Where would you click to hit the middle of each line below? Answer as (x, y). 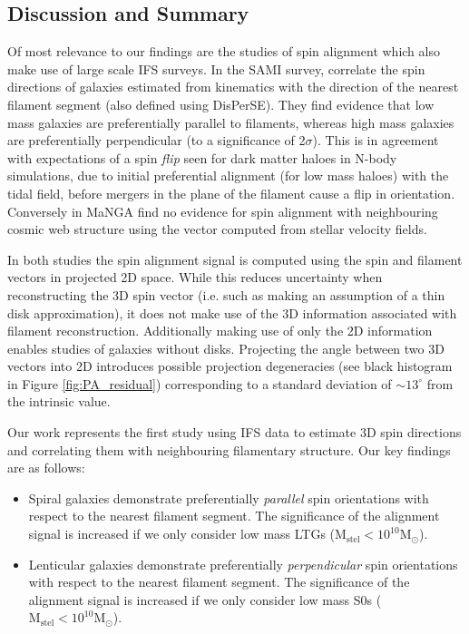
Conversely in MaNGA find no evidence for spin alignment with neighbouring (223, 211)
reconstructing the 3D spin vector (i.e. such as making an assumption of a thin (226, 294)
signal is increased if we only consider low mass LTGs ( (182, 534)
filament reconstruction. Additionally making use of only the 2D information (220, 331)
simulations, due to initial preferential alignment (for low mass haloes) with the (228, 176)
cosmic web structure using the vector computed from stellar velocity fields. (217, 229)
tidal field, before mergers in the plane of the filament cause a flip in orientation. (231, 193)
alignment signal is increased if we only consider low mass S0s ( (205, 599)
